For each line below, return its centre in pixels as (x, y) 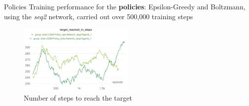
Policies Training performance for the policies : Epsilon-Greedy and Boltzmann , (125, 6)
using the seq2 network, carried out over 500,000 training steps (99, 16)
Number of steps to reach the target (78, 97)
